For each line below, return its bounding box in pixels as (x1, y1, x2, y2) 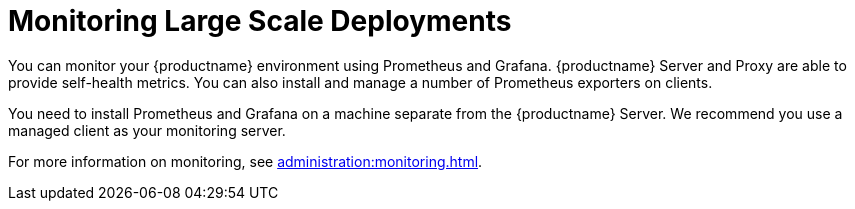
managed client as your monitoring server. (8, 121, 286, 139)
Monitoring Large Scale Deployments (8, 4, 512, 38)
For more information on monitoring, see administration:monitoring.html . (8, 152, 483, 170)
